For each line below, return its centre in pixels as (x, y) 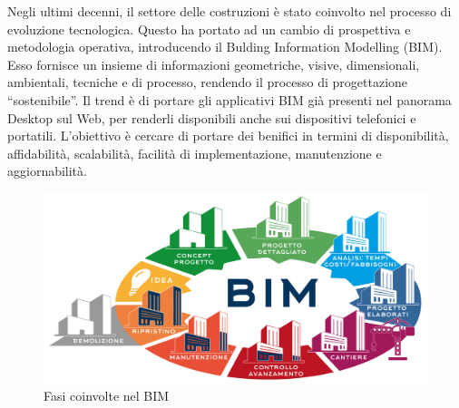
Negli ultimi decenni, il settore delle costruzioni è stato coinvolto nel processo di (229, 11)
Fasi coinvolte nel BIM (107, 396)
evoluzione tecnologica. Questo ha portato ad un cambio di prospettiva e (209, 29)
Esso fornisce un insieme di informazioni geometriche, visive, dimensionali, (214, 64)
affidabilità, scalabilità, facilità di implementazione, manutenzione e (195, 153)
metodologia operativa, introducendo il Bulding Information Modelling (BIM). (225, 47)
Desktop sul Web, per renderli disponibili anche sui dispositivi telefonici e (212, 117)
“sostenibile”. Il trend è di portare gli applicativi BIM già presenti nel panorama (229, 99)
